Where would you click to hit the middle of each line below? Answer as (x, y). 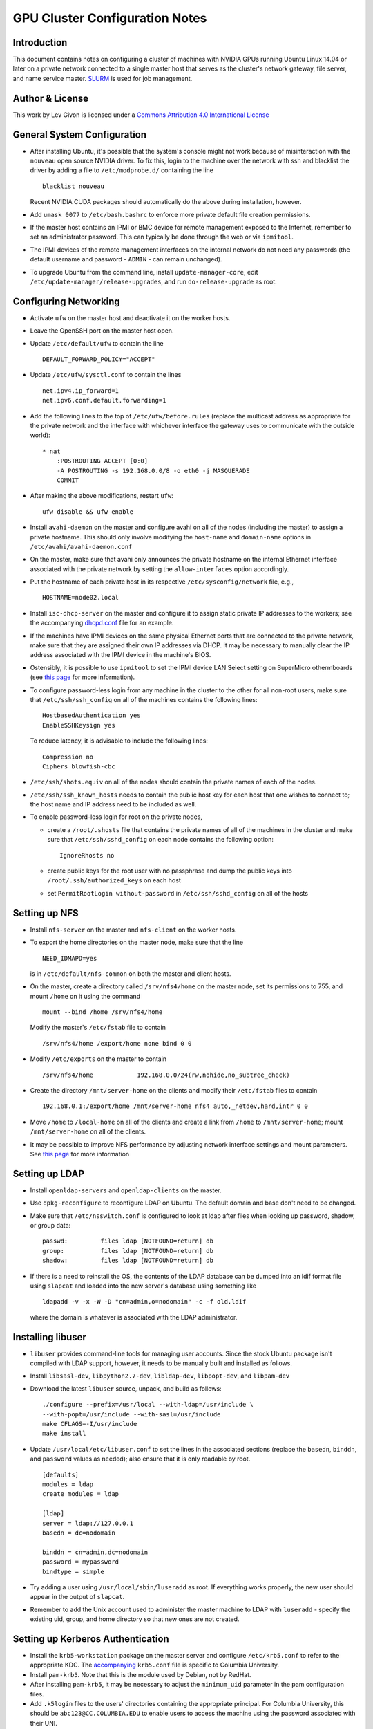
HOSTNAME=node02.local (81, 598)
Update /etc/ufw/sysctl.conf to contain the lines (106, 375)
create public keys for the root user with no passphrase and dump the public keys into (170, 871)
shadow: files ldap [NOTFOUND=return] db (128, 1261)
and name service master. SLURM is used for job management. (103, 78)
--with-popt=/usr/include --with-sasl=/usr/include (132, 1414)
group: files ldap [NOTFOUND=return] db (128, 1251)
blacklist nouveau (74, 186)
